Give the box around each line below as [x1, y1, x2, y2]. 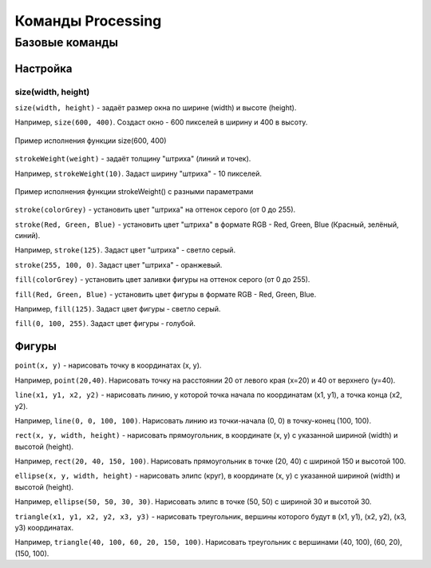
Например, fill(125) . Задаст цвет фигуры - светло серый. [14, 304, 221, 314]
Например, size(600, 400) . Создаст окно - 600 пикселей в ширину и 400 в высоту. [14, 117, 308, 127]
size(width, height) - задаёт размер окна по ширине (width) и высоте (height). [14, 102, 297, 112]
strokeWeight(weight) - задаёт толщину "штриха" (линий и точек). [14, 154, 251, 164]
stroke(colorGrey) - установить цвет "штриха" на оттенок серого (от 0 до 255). [14, 205, 296, 215]
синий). [14, 231, 41, 240]
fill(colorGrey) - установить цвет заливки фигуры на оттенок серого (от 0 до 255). [14, 275, 310, 284]
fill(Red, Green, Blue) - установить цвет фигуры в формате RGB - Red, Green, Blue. [14, 289, 317, 299]
